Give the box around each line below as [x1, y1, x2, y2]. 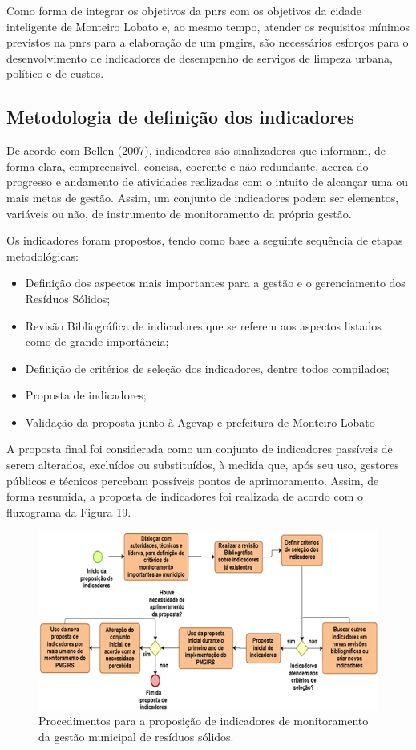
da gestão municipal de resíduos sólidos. [38, 728, 234, 744]
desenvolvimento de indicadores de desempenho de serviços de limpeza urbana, [6, 49, 393, 66]
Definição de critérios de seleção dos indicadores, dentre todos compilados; [25, 359, 390, 376]
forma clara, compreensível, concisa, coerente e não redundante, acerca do [6, 157, 369, 174]
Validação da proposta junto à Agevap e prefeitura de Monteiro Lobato [25, 413, 375, 430]
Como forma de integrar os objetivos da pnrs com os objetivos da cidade [6, 2, 362, 18]
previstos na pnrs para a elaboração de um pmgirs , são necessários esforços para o [6, 34, 409, 51]
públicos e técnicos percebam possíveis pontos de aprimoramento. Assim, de [6, 472, 379, 489]
